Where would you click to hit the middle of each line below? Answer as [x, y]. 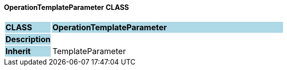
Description [28, 39]
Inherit [18, 51]
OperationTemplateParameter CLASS [67, 7]
